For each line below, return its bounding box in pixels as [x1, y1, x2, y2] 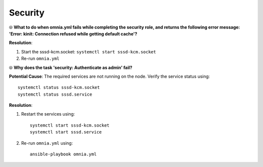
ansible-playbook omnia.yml [30, 151, 97, 157]
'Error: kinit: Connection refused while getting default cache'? [9, 31, 137, 36]
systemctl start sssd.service [30, 129, 102, 135]
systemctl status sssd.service [18, 91, 93, 97]
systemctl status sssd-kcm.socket [18, 85, 100, 90]
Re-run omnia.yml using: [21, 140, 73, 146]
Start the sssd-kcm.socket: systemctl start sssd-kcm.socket [21, 49, 156, 54]
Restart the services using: [21, 111, 75, 117]
